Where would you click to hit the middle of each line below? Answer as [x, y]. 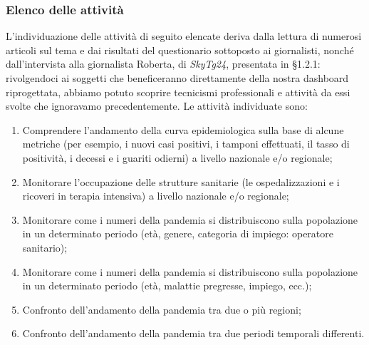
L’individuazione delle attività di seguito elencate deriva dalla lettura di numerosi [184, 36]
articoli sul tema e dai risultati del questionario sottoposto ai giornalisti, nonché [180, 50]
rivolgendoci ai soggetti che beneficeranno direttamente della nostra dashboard [177, 78]
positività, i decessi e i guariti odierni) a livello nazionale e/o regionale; [177, 157]
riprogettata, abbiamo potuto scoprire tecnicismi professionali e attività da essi [178, 92]
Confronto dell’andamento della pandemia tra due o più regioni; [162, 309]
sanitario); [45, 247]
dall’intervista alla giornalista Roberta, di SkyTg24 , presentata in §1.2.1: [163, 64]
